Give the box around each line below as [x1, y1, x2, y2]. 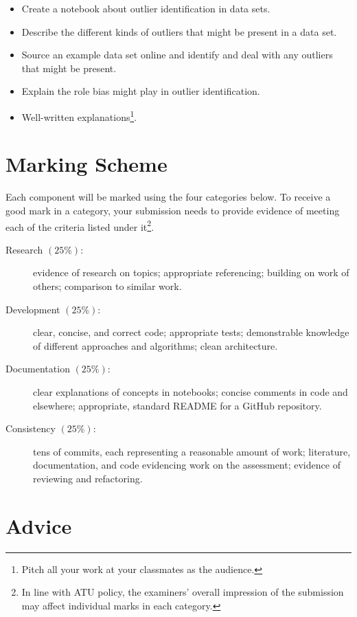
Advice [5, 511, 72, 539]
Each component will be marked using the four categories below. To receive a [5, 190, 331, 204]
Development [5, 302, 60, 316]
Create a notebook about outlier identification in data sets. [21, 1, 270, 15]
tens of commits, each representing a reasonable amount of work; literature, [33, 444, 351, 458]
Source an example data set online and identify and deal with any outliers [21, 47, 333, 62]
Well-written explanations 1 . [21, 107, 137, 124]
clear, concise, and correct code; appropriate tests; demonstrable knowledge [33, 325, 349, 339]
